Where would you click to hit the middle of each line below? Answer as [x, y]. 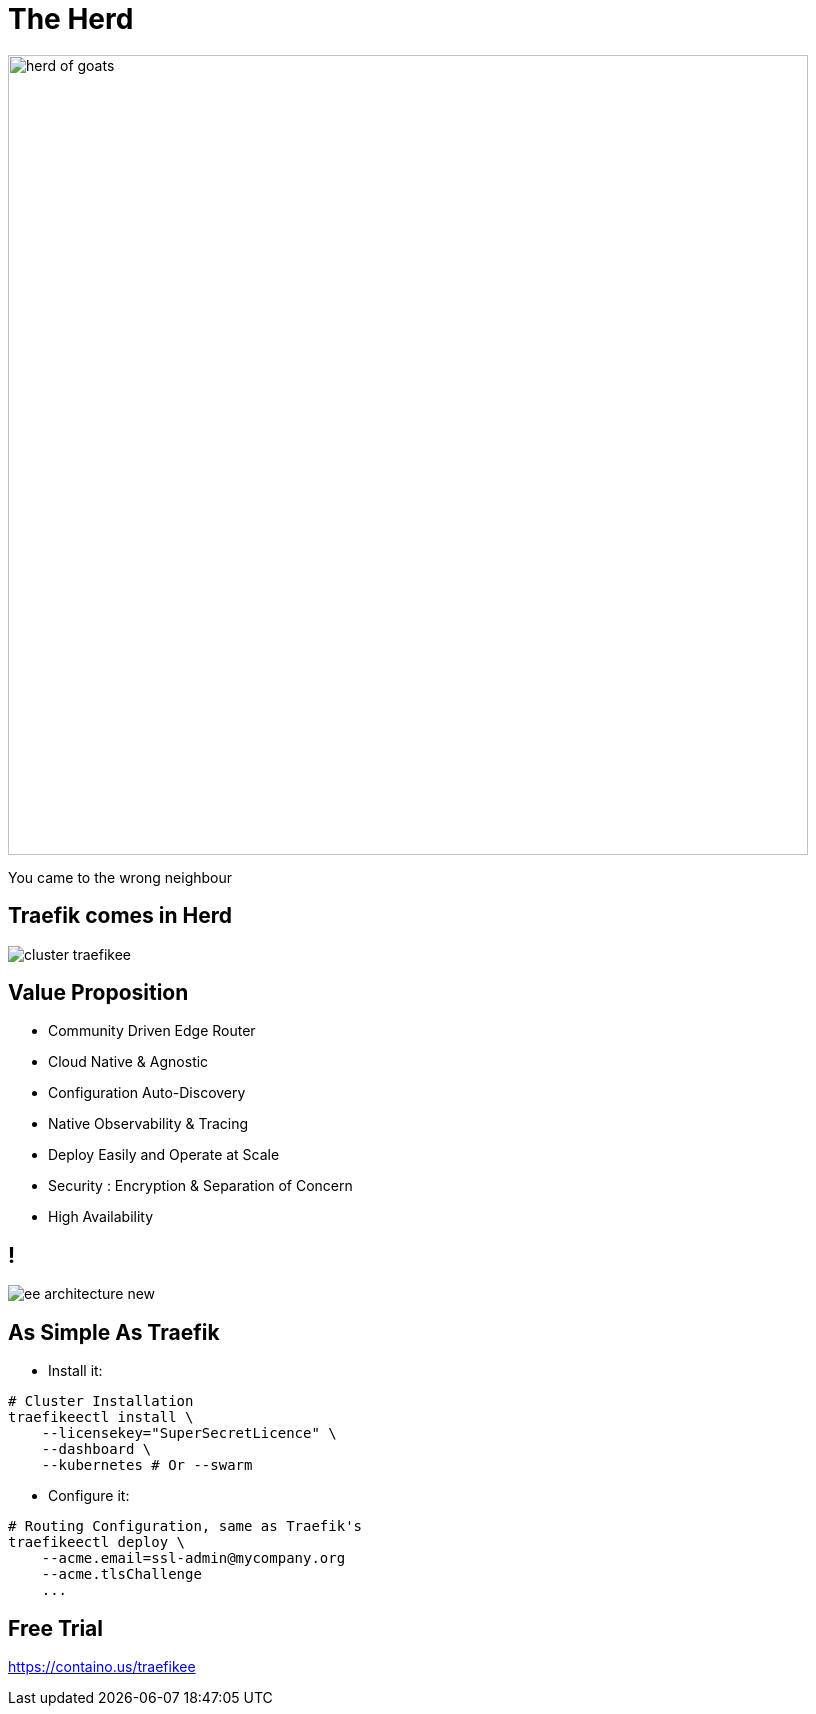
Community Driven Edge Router [152, 1031]
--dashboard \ [96, 1449]
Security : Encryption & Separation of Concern [200, 1186]
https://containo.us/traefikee [102, 1666]
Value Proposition [98, 993]
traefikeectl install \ [101, 1417]
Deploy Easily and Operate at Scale [164, 1155]
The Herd [71, 19]
